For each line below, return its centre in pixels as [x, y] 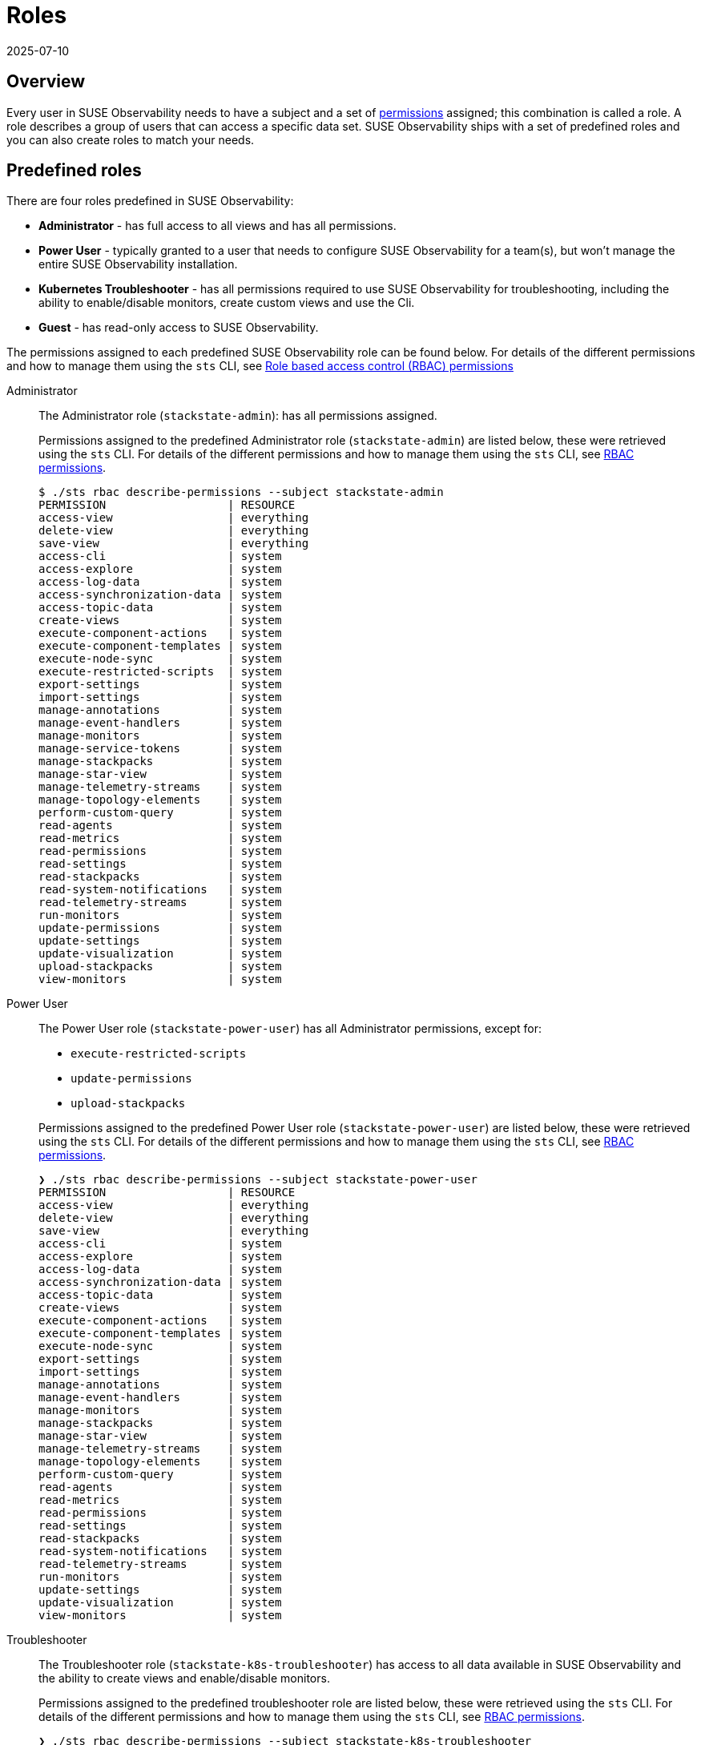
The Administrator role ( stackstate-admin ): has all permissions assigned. [238, 416]
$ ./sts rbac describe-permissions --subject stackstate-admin [241, 492]
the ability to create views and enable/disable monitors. [184, 1679]
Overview [46, 82]
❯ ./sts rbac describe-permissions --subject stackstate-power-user [258, 1180]
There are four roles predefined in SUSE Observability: [150, 201]
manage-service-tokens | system [160, 749]
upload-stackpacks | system [160, 967]
